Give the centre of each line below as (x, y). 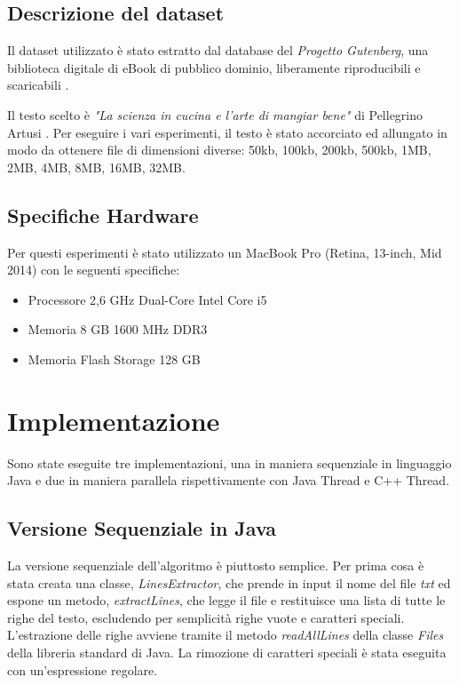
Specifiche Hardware (103, 215)
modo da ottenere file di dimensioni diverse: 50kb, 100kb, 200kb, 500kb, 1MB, (219, 150)
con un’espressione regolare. (83, 669)
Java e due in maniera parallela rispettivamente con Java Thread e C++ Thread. (229, 480)
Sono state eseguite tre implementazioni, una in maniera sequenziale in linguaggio (229, 462)
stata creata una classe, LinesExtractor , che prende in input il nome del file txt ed (229, 582)
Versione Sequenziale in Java (142, 528)
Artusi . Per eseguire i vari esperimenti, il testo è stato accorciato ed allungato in (227, 132)
